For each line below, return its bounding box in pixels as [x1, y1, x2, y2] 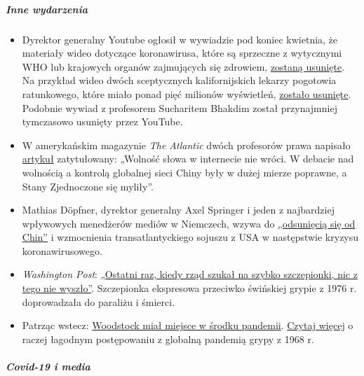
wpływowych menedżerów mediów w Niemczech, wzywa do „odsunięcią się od [22, 216, 356, 230]
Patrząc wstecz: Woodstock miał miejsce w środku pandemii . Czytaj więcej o [22, 318, 353, 333]
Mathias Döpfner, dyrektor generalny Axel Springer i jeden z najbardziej [22, 202, 335, 217]
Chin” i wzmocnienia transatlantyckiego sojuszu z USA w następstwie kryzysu [22, 230, 359, 244]
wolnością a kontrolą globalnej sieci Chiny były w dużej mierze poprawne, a [22, 165, 347, 179]
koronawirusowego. [22, 243, 102, 258]
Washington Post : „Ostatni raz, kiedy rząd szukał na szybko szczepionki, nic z [22, 267, 358, 281]
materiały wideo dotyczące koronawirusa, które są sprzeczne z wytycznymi [22, 46, 342, 60]
